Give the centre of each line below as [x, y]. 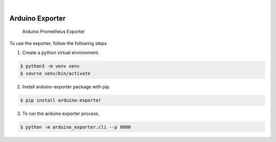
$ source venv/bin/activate [55, 73]
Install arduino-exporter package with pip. [66, 86]
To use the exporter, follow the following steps [58, 43]
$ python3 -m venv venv [50, 66]
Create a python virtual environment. [61, 53]
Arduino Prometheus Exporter [54, 32]
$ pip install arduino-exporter [61, 100]
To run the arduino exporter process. [61, 113]
